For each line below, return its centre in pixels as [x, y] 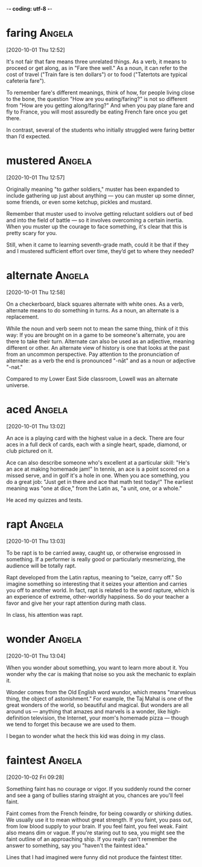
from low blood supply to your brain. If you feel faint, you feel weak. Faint [97, 826]
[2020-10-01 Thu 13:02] [36, 426]
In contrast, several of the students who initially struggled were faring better [100, 130]
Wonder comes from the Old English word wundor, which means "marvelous [101, 692]
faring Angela [40, 33]
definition [18, 718]
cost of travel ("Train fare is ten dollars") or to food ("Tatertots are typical [97, 74]
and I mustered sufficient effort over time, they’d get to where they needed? [100, 251]
